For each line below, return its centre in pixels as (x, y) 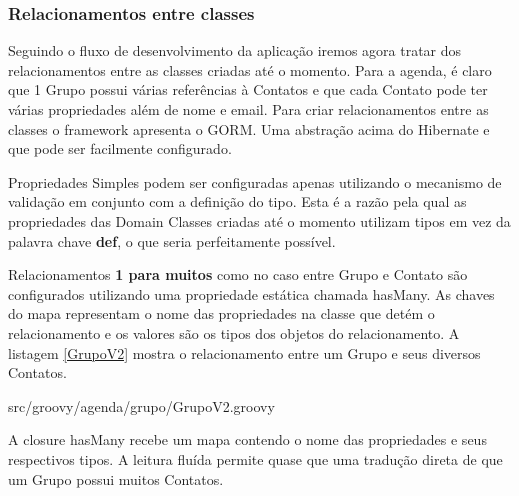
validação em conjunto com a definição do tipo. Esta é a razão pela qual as (237, 201)
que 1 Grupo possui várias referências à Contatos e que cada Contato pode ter (248, 89)
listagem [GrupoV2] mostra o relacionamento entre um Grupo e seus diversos (244, 352)
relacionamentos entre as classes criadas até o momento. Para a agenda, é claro (250, 69)
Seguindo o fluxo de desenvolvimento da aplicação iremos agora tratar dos (235, 50)
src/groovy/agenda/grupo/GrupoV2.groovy (141, 405)
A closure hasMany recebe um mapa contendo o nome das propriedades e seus (247, 439)
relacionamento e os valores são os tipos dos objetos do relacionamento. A (234, 332)
